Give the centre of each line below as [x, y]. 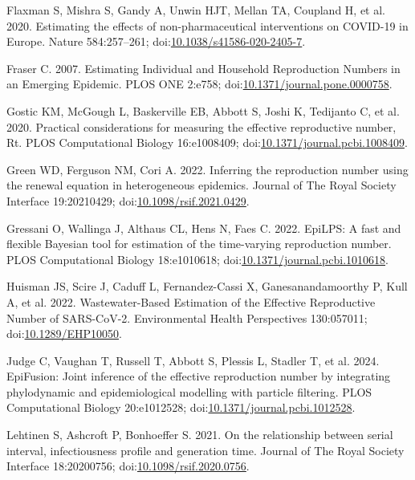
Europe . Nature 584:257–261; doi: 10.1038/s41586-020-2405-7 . [156, 41]
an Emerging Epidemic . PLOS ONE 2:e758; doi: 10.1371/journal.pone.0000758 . [199, 84]
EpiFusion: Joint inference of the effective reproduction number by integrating [199, 376]
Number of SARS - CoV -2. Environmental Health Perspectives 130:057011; [187, 317]
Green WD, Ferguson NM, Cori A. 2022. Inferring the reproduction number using [207, 169]
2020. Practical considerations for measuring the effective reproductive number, [201, 126]
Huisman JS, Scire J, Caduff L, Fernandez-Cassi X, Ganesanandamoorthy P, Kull [207, 286]
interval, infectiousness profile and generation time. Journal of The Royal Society [205, 450]
